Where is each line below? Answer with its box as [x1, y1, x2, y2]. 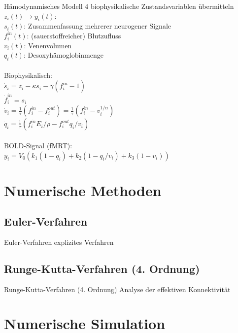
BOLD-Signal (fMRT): [4, 140, 72, 151]
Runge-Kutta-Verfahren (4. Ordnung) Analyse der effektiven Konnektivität [4, 284, 231, 295]
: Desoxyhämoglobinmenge [23, 50, 104, 60]
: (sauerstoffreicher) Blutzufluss [27, 30, 121, 40]
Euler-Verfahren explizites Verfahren [4, 237, 114, 247]
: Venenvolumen [24, 40, 72, 50]
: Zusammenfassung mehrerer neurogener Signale [24, 21, 171, 31]
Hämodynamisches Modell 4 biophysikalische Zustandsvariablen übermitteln [4, 1, 234, 11]
